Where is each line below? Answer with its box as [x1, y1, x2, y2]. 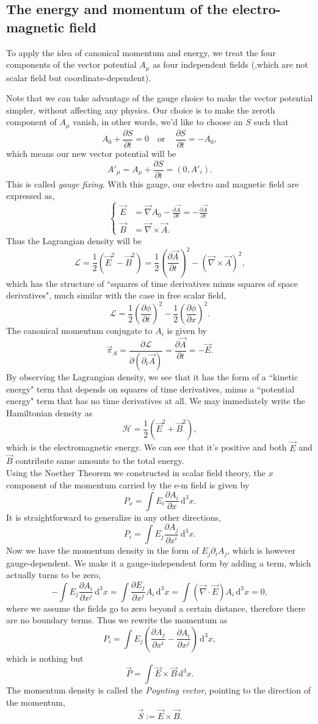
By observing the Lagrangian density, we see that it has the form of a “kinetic [6, 370, 298, 383]
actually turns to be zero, [6, 568, 101, 581]
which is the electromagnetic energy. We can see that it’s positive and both [6, 441, 287, 454]
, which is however [227, 544, 295, 557]
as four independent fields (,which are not [153, 58, 308, 71]
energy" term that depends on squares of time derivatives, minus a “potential [6, 382, 295, 395]
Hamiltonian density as [6, 406, 93, 419]
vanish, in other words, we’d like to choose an [73, 115, 243, 128]
